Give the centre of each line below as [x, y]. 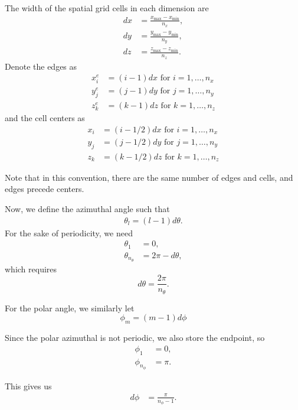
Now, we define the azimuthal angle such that [87, 209]
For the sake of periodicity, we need [69, 232]
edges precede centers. [45, 189]
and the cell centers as [45, 118]
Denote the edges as [41, 66]
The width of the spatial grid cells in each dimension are [107, 8]
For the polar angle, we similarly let [70, 307]
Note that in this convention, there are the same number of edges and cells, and [149, 177]
